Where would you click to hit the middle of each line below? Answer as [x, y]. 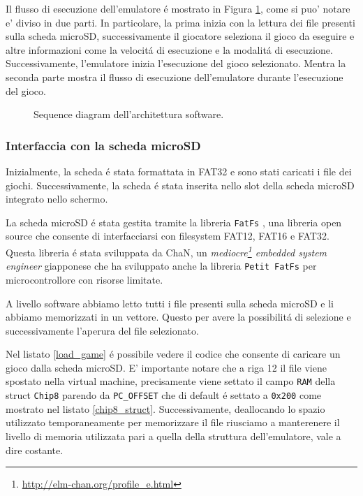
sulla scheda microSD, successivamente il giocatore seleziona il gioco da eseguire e [180, 36]
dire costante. [35, 450]
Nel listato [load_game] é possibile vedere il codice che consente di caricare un [173, 354]
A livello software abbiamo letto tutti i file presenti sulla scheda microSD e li [170, 303]
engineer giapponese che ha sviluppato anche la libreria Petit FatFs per [161, 266]
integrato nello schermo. [57, 199]
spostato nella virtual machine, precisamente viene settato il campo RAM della [171, 381]
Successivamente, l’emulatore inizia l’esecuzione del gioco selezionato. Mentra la [176, 63]
